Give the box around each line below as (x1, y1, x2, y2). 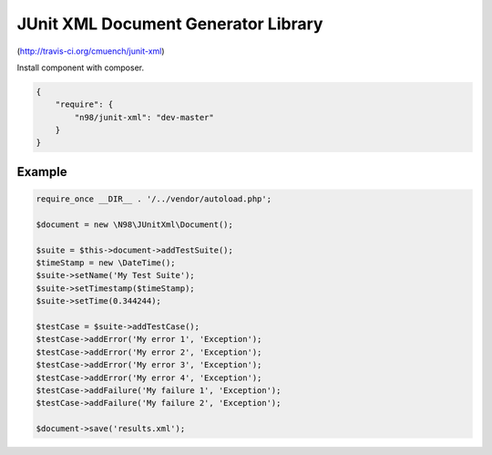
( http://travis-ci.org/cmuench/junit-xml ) (16, 46, 165, 57)
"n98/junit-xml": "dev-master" (74, 112, 214, 122)
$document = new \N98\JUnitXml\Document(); (36, 219, 234, 230)
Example (16, 164, 67, 180)
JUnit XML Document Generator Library (16, 14, 323, 34)
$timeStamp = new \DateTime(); (36, 258, 177, 268)
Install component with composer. (16, 62, 145, 73)
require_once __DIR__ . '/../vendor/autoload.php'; (36, 194, 272, 204)
